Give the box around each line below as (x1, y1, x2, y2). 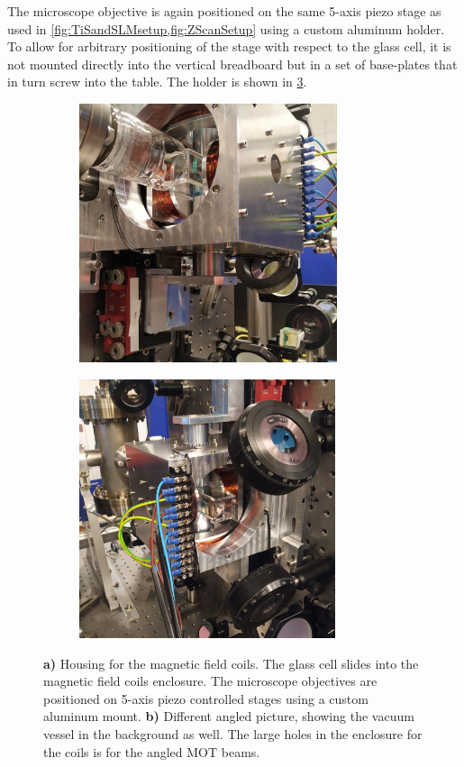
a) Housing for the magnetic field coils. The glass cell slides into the (43, 653, 419, 672)
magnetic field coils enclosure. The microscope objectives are (43, 671, 378, 690)
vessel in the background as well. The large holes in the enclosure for (43, 725, 423, 743)
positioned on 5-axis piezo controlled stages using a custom (43, 689, 368, 708)
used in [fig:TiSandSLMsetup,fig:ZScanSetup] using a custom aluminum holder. (7, 19, 445, 38)
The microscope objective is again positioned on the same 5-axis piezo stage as (7, 2, 441, 20)
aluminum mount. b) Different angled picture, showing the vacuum (43, 707, 414, 726)
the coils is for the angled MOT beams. (43, 742, 260, 761)
